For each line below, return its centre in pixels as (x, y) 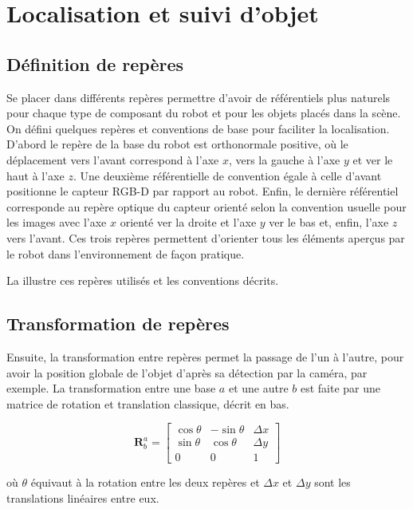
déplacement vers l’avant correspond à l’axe (113, 159)
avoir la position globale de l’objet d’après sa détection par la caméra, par (187, 372)
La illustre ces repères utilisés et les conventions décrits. (143, 280)
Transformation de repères (118, 324)
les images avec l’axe (57, 222)
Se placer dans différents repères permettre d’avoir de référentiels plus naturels (199, 97)
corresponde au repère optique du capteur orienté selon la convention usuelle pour (206, 206)
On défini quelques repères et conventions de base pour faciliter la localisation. (198, 128)
